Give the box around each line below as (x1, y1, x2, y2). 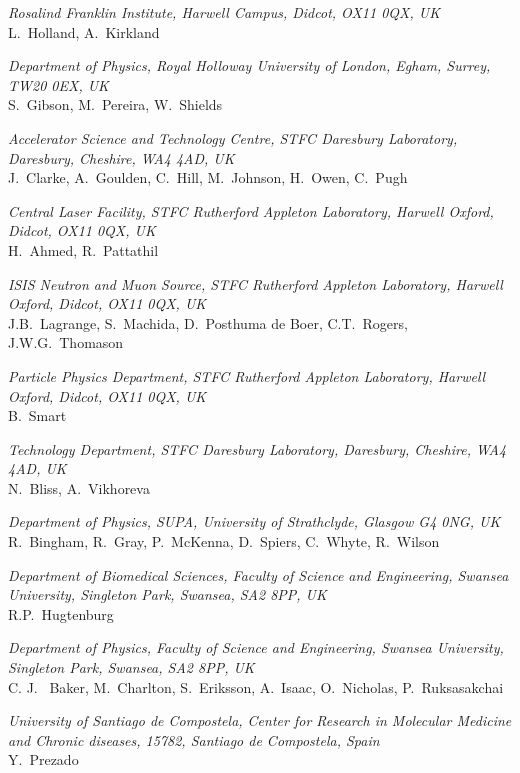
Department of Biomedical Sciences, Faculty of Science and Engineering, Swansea (8, 564, 509, 585)
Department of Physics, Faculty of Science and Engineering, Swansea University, (8, 637, 504, 658)
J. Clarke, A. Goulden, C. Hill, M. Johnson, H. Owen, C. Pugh (8, 167, 408, 188)
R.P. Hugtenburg (8, 603, 114, 624)
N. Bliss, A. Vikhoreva (8, 477, 150, 498)
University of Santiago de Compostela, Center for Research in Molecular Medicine (8, 710, 512, 731)
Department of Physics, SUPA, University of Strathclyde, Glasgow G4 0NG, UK (8, 511, 501, 532)
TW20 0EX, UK (8, 74, 109, 95)
